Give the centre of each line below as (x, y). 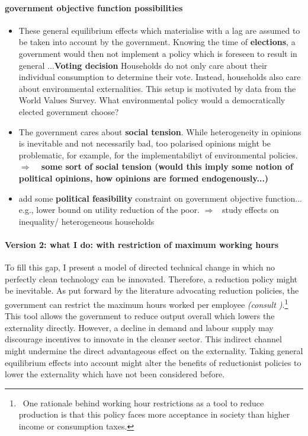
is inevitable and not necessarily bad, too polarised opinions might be (145, 143)
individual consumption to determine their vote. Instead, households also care (160, 77)
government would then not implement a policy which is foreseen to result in (158, 53)
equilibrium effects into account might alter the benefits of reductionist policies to (153, 362)
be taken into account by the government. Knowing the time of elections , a (157, 42)
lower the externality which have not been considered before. (115, 374)
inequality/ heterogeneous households (86, 221)
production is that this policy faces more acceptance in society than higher (154, 414)
